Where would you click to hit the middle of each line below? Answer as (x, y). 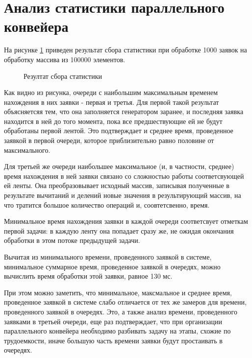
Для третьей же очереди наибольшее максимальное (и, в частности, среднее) (119, 166)
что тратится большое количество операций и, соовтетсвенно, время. (107, 204)
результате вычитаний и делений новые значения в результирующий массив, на (123, 195)
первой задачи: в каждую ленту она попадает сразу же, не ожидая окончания (119, 230)
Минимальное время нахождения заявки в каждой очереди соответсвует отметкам (126, 221)
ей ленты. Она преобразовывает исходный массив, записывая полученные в (117, 185)
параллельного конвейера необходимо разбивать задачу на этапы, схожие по (117, 331)
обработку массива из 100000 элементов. (65, 59)
